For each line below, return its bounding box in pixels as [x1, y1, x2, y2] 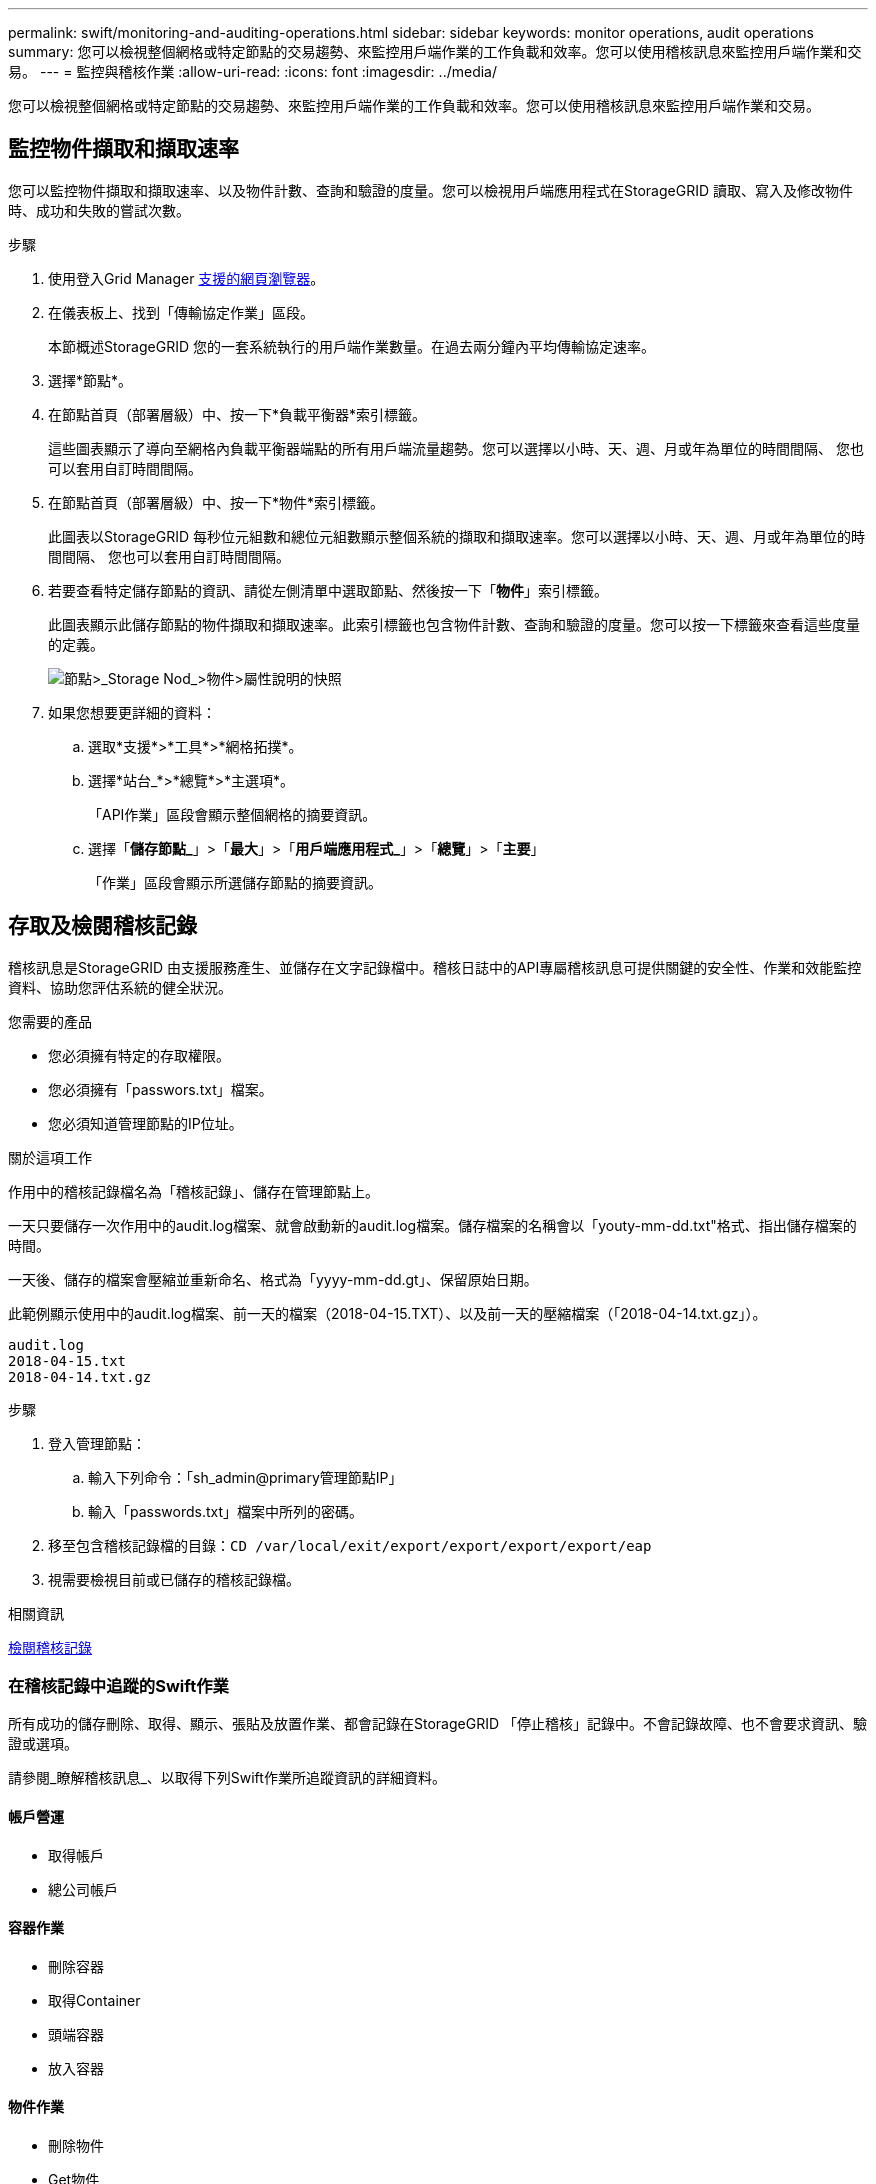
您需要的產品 [8, 1012, 92, 1030]
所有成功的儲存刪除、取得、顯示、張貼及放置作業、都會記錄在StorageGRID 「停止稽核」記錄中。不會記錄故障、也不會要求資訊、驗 [8, 1715, 867, 1733]
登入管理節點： [48, 1434, 146, 1452]
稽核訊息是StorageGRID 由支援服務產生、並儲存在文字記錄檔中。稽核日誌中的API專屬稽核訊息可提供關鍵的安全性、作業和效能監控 [8, 958, 862, 976]
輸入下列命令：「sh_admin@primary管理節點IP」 [88, 1468, 403, 1486]
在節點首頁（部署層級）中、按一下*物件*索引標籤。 [48, 493, 385, 511]
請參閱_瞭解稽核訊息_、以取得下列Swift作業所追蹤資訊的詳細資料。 [8, 1769, 446, 1787]
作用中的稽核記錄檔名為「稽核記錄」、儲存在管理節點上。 [8, 1182, 379, 1200]
